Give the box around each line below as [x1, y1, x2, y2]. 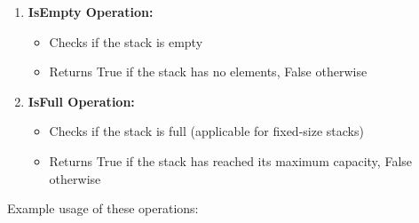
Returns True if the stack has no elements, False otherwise [49, 62, 368, 81]
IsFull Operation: [28, 92, 135, 110]
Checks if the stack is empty [49, 32, 203, 51]
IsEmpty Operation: [28, 3, 154, 20]
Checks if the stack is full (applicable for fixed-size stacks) [49, 122, 364, 140]
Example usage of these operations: [7, 199, 199, 218]
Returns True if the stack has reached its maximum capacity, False [49, 151, 413, 170]
